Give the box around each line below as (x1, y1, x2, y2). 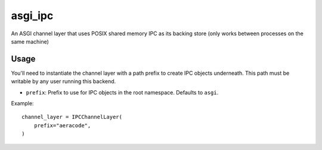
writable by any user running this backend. (11, 78, 116, 85)
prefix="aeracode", (33, 122, 91, 128)
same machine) (11, 38, 49, 45)
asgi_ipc (11, 9, 54, 22)
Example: (11, 100, 34, 107)
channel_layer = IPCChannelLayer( (21, 114, 122, 121)
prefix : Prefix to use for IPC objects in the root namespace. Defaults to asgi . (26, 88, 219, 96)
